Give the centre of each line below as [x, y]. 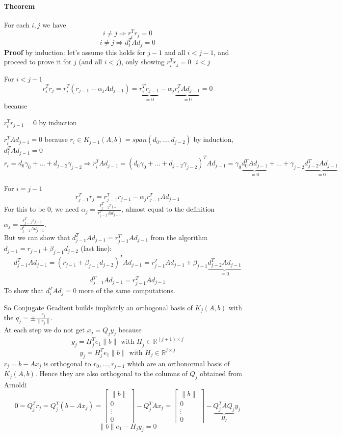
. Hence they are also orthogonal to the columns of [111, 373]
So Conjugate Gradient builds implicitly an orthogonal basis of [98, 307]
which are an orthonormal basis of [178, 363]
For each [17, 24]
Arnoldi [15, 384]
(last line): [96, 248]
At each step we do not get [44, 330]
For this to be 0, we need [41, 209]
